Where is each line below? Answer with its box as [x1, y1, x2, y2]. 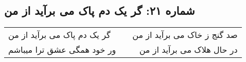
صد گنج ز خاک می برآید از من [132, 29, 238, 41]
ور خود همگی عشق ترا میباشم [8, 44, 116, 56]
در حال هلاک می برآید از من [139, 44, 238, 56]
